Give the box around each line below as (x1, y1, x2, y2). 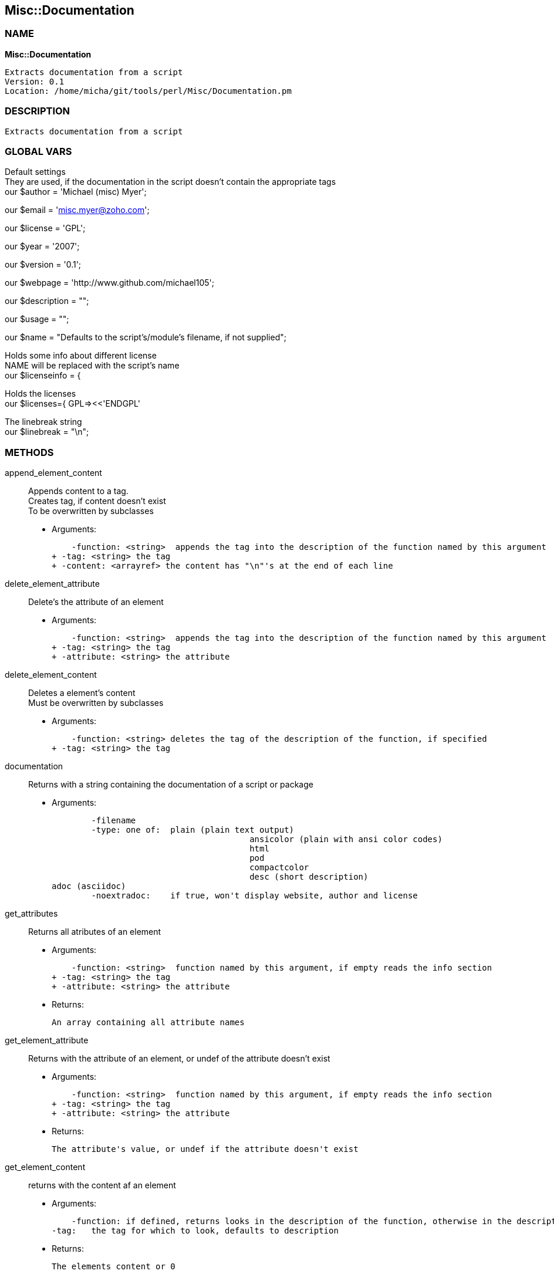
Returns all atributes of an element (28, 927, 161, 937)
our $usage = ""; (5, 314, 69, 325)
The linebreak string (5, 417, 82, 427)
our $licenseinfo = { (5, 370, 81, 381)
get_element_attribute (5, 1035, 89, 1046)
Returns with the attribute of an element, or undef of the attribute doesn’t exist (28, 1053, 330, 1064)
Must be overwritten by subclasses (28, 698, 164, 708)
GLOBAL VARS (5, 145, 72, 157)
